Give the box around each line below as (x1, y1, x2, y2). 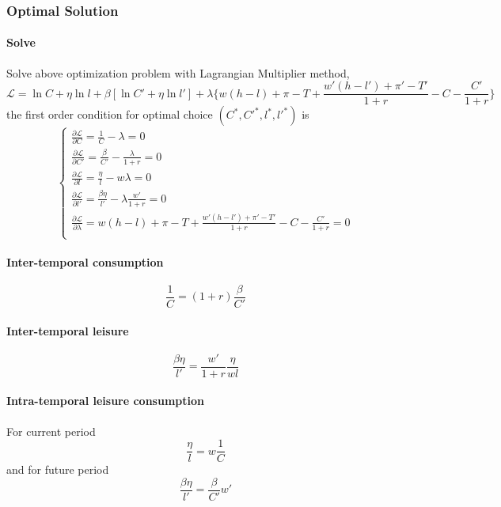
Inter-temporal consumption (6, 253, 164, 270)
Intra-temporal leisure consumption (6, 392, 204, 409)
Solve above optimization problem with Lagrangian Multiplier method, (6, 64, 350, 81)
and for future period (6, 461, 109, 478)
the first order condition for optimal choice (6, 106, 213, 123)
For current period (6, 422, 96, 439)
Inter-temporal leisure (6, 322, 129, 339)
